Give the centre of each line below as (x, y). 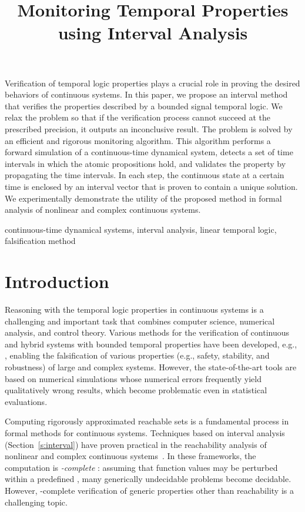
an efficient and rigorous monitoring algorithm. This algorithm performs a (138, 140)
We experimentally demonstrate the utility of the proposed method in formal (143, 198)
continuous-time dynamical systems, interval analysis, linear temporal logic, (141, 229)
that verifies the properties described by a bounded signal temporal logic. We (144, 106)
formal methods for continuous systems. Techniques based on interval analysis (145, 432)
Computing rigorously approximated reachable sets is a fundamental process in (147, 421)
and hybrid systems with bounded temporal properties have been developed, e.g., (151, 344)
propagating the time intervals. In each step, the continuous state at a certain (145, 175)
